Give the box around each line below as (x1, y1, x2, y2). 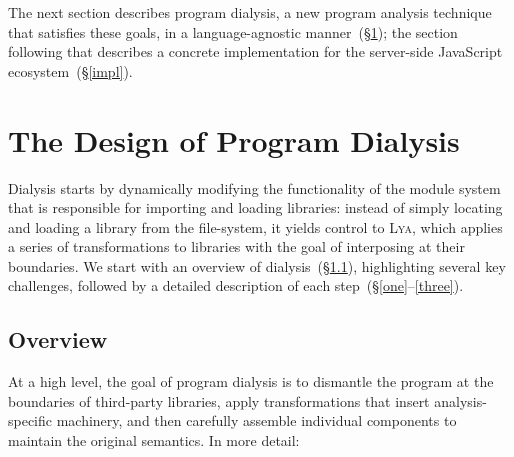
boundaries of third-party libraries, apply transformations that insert (8, 390, 430, 411)
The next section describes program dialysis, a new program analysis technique (8, 2, 492, 22)
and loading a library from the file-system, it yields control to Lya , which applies (8, 216, 503, 237)
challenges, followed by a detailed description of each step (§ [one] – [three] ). (8, 275, 464, 296)
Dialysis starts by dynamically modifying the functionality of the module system (8, 177, 501, 198)
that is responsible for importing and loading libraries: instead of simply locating (8, 197, 503, 218)
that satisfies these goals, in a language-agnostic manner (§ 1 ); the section (8, 21, 458, 42)
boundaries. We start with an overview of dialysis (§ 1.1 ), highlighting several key (8, 255, 506, 276)
